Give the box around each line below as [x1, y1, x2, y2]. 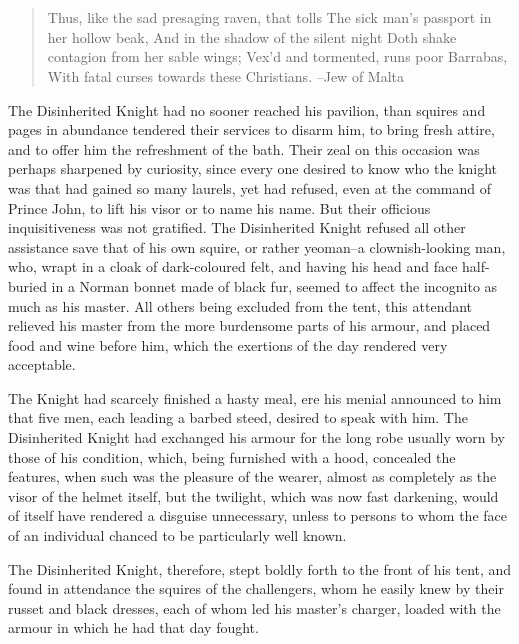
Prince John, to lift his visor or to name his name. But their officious [8, 197, 431, 218]
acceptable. [8, 354, 76, 375]
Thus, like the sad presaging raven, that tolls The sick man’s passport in [47, 7, 492, 28]
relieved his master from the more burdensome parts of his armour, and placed [8, 315, 491, 336]
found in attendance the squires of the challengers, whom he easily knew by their [8, 578, 504, 599]
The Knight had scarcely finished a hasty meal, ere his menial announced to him [8, 387, 502, 408]
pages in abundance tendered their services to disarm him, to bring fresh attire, [8, 119, 495, 140]
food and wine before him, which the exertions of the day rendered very [8, 334, 448, 355]
